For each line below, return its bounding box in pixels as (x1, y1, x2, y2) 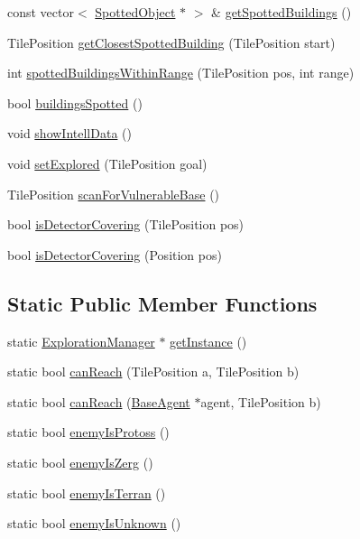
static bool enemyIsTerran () (7, 483, 166, 502)
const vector (7, 3, 74, 21)
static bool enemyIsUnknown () (7, 514, 181, 533)
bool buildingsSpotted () (7, 93, 143, 112)
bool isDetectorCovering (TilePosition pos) (7, 215, 245, 234)
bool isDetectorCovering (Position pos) (7, 245, 222, 264)
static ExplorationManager (7, 331, 155, 350)
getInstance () (170, 331, 247, 350)
